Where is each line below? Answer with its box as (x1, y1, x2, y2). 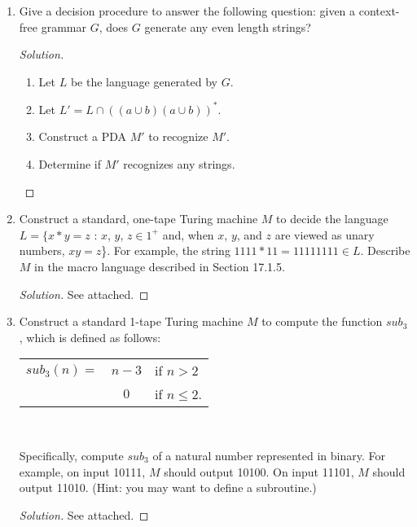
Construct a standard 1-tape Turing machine (19, 313, 244, 330)
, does (99, 18, 129, 35)
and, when (162, 226, 214, 243)
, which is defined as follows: (19, 328, 161, 345)
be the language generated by (70, 72, 217, 90)
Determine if (38, 156, 102, 173)
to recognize (148, 128, 208, 145)
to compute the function (261, 313, 383, 330)
